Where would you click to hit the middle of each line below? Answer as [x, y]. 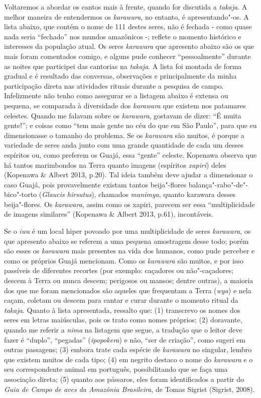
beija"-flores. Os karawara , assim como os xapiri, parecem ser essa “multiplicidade [129, 204]
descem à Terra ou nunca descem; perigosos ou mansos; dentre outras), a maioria [129, 280]
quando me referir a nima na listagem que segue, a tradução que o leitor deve [123, 329]
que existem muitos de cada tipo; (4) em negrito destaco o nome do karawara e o [128, 359]
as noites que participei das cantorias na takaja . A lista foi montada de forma [123, 66]
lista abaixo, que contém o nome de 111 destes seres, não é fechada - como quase [128, 26]
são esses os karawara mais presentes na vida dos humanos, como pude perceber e [129, 251]
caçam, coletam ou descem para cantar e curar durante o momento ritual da [121, 300]
